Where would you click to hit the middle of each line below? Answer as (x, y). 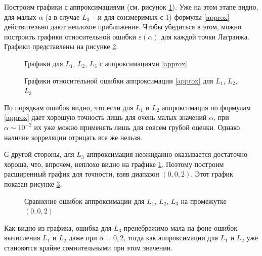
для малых (20, 16)
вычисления (22, 238)
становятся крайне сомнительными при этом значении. (89, 247)
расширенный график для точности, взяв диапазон (82, 174)
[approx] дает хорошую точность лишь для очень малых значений (105, 117)
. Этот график (212, 174)
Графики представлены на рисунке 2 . (61, 46)
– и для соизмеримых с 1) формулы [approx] (161, 16)
